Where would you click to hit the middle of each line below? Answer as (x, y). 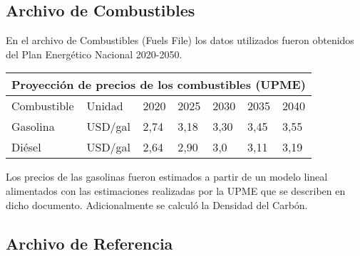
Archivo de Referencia (89, 243)
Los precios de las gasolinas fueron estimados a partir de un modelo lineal (167, 177)
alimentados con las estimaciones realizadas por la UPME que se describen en (176, 190)
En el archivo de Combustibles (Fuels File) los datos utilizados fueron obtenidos (180, 40)
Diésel (26, 147)
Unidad (105, 106)
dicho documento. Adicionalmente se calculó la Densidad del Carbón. (157, 204)
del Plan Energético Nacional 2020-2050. (94, 54)
